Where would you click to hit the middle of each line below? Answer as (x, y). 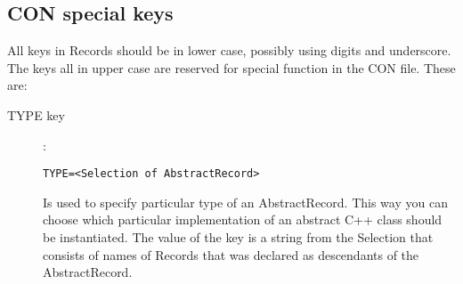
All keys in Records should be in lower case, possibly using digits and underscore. (229, 50)
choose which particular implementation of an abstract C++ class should (243, 219)
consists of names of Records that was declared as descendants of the (231, 254)
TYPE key (36, 114)
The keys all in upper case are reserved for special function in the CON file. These (231, 67)
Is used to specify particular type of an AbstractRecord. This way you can (245, 202)
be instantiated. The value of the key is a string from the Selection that (238, 237)
